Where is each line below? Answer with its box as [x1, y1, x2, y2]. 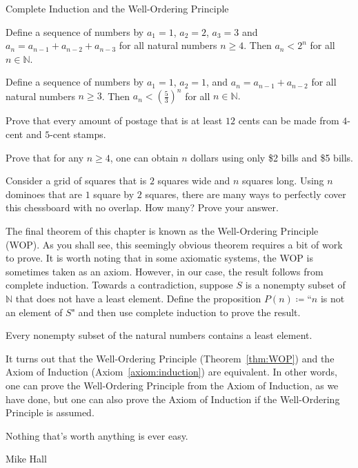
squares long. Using [242, 173, 324, 188]
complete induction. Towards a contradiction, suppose [6, 277, 233, 292]
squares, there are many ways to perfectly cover [145, 186, 346, 201]
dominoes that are [6, 186, 82, 201]
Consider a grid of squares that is [6, 173, 147, 188]
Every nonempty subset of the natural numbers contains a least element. [6, 328, 312, 342]
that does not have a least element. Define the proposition [15, 291, 261, 305]
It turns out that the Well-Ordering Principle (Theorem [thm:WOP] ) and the [6, 351, 335, 365]
